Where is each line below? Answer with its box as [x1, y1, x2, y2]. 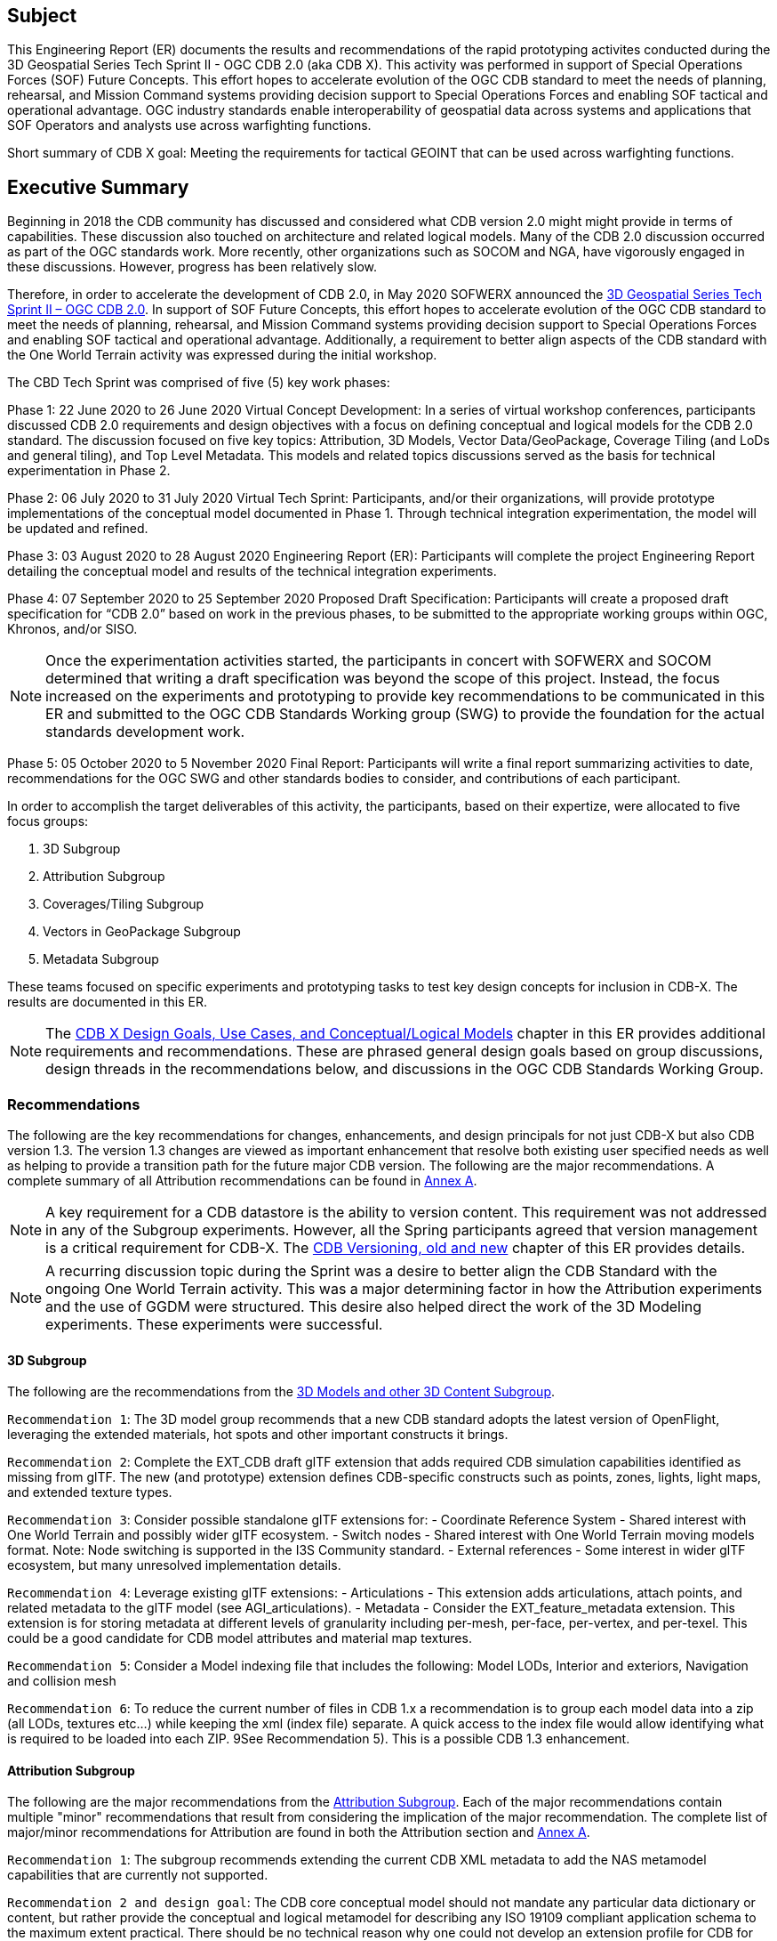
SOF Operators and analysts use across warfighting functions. [7, 117, 372, 133]
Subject [7, 4, 77, 27]
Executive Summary [7, 175, 189, 198]
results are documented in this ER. [7, 994, 207, 1010]
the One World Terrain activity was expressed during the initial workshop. [7, 347, 437, 363]
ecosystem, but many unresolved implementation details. [7, 1557, 341, 1573]
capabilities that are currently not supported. [7, 1867, 268, 1883]
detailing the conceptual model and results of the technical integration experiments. [7, 563, 497, 579]
